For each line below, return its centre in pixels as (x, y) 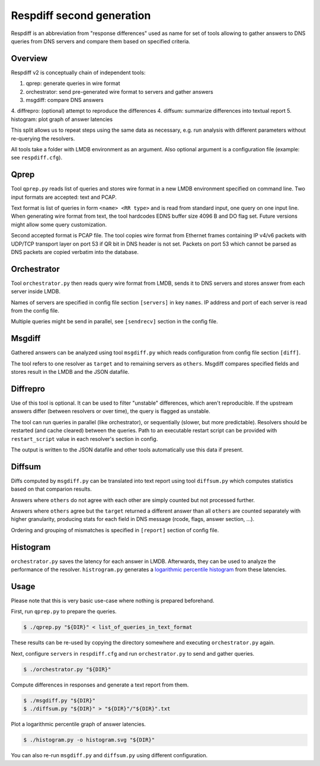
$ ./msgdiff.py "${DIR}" (60, 700)
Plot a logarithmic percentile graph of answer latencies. (79, 724)
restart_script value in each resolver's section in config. (84, 438)
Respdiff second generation (81, 15)
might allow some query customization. (59, 224)
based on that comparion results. (51, 489)
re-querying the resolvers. (43, 138)
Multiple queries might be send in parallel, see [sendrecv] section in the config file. (114, 322)
